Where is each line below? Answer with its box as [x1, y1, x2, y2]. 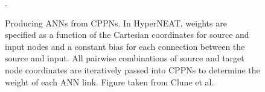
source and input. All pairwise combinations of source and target [5, 52, 244, 64]
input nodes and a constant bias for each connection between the [5, 40, 245, 52]
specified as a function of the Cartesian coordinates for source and [5, 28, 249, 41]
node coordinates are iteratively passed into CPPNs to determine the [5, 63, 260, 76]
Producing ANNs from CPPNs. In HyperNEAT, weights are [5, 16, 227, 29]
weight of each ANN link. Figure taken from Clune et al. [5, 75, 214, 88]
